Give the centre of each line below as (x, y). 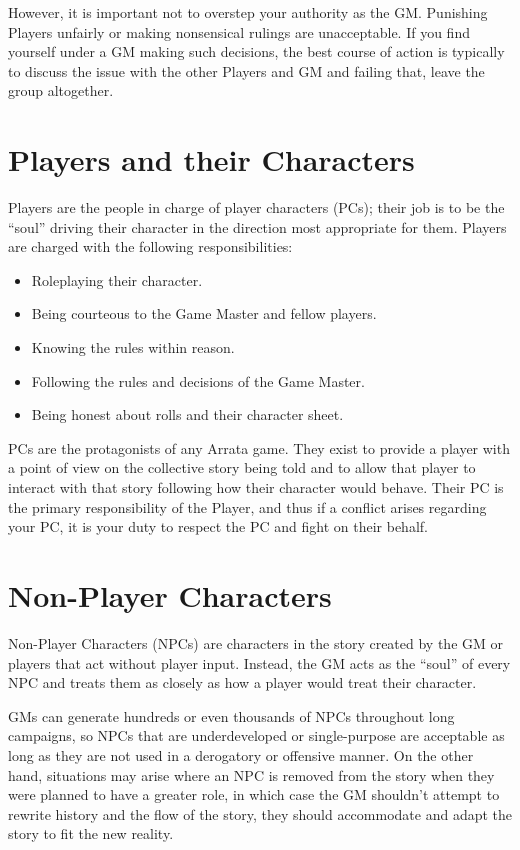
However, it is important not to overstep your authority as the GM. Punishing (248, 12)
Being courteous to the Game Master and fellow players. (204, 313)
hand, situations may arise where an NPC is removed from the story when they (251, 774)
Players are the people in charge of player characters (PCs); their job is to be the (256, 207)
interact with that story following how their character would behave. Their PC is (256, 487)
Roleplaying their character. (117, 279)
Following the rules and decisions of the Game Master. (198, 380)
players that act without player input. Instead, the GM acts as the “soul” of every (259, 662)
